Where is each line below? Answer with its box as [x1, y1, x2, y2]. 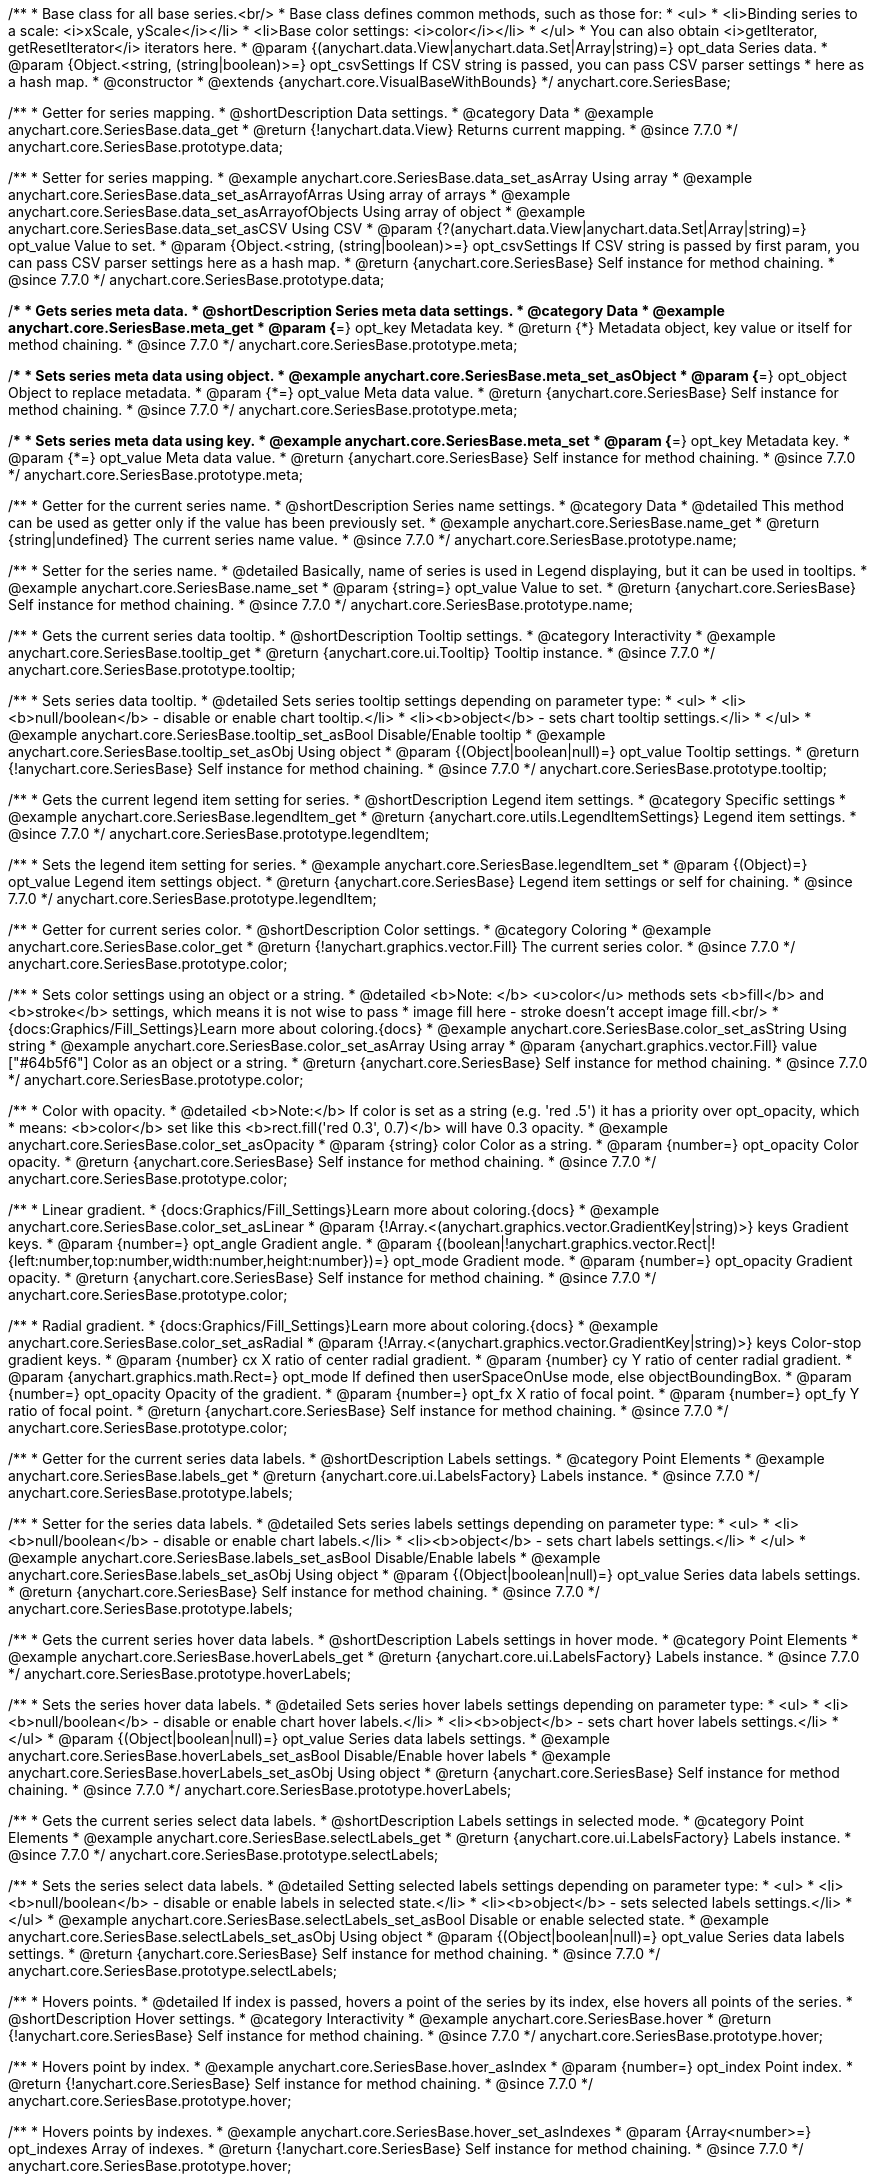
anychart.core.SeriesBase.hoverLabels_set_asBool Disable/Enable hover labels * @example [8, 1747, 611, 1764]
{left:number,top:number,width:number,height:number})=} [8, 1252, 390, 1269]
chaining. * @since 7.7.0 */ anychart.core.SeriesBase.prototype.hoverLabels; [8, 1781, 512, 1798]
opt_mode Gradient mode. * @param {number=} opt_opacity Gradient [393, 1252, 853, 1269]
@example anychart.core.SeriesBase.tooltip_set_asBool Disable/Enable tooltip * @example [8, 726, 606, 743]
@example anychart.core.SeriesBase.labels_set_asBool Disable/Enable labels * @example [8, 1549, 601, 1566]
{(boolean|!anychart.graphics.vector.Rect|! [436, 1235, 716, 1252]
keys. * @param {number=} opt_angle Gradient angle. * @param [8, 1235, 433, 1252]
